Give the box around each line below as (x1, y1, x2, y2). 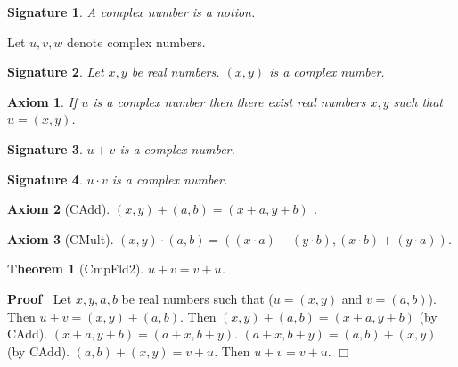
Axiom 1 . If (7, 92, 78, 110)
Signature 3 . (7, 139, 83, 158)
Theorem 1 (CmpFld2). (7, 259, 144, 278)
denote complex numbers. (67, 32, 206, 51)
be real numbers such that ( (121, 289, 274, 307)
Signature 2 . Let (7, 62, 104, 81)
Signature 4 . (7, 169, 83, 188)
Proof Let (7, 289, 72, 307)
